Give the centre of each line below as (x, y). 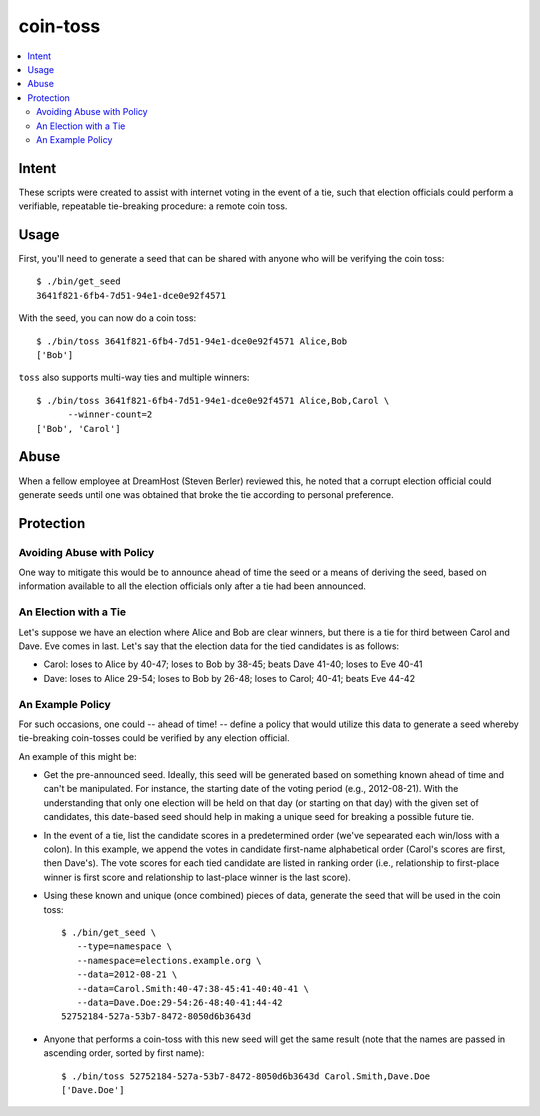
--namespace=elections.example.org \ (169, 960)
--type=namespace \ (124, 946)
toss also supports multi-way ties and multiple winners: (134, 377)
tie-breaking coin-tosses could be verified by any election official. (154, 738)
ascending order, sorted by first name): (124, 1053)
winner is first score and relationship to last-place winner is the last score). (197, 877)
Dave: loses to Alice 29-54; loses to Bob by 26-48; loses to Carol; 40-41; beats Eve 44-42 (229, 678)
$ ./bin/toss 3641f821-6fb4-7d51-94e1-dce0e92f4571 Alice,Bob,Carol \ (213, 400)
